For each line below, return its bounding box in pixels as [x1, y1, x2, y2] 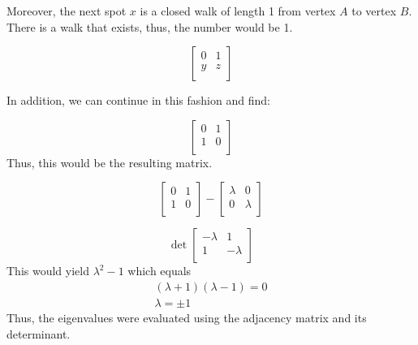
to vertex [351, 2, 397, 19]
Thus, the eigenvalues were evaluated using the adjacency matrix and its [6, 309, 367, 326]
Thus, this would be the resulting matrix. [6, 153, 213, 170]
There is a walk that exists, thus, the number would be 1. [6, 18, 293, 35]
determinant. [6, 325, 71, 342]
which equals [127, 262, 192, 279]
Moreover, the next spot [6, 2, 127, 19]
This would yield [6, 262, 89, 279]
